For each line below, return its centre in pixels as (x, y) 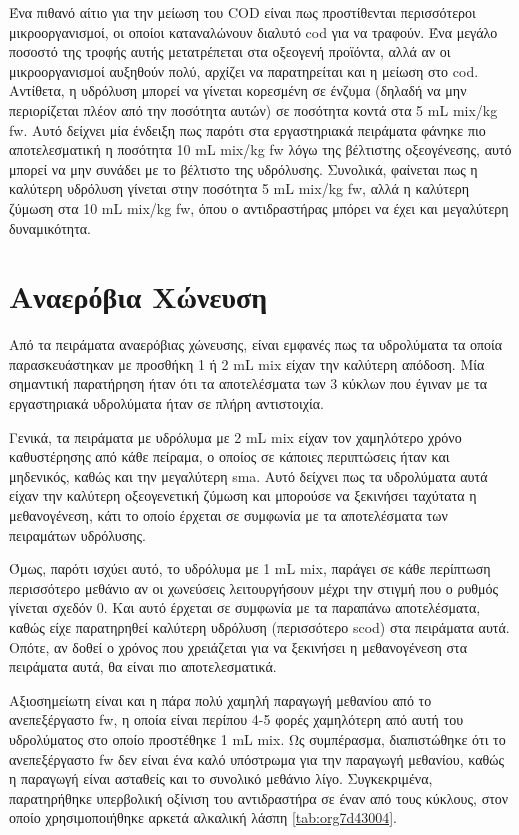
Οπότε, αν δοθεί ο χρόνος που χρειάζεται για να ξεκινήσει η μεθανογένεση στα (238, 646)
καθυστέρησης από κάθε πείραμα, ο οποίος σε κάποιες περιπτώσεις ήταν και (229, 456)
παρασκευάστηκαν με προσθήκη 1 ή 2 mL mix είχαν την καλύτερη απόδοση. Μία (247, 363)
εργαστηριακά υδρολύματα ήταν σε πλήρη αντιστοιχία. (166, 403)
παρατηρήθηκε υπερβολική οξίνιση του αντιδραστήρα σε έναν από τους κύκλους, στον (259, 797)
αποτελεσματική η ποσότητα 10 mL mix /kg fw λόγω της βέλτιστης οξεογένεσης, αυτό (260, 149)
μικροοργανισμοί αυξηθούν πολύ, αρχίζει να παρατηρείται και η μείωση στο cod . (244, 70)
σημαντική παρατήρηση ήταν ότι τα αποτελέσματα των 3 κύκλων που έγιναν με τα (248, 383)
